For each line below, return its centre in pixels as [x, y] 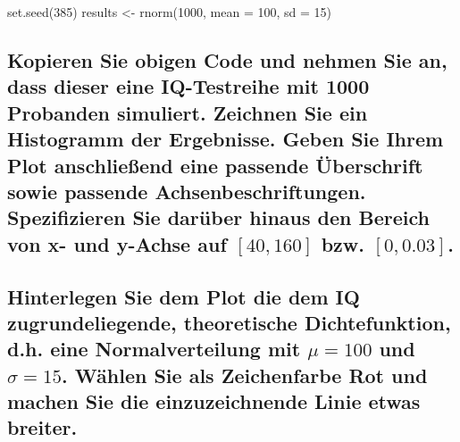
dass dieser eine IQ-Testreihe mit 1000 [188, 86]
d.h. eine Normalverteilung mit [154, 349]
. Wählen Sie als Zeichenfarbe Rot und [245, 375]
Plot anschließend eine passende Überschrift [215, 165]
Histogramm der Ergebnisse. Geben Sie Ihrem [226, 139]
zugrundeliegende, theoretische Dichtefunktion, [229, 322]
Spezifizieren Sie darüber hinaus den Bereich [218, 217]
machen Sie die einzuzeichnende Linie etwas [214, 401]
